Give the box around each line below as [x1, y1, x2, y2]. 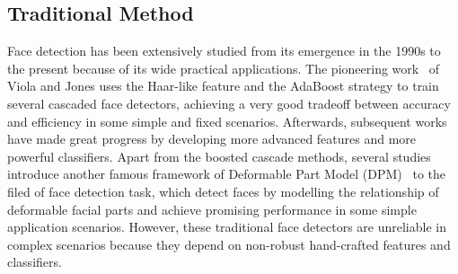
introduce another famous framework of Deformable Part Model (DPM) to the [7, 164, 446, 183]
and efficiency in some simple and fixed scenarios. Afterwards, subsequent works [7, 111, 447, 130]
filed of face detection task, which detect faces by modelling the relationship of [7, 181, 439, 200]
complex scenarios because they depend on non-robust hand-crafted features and [7, 234, 451, 253]
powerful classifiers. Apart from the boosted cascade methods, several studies [7, 146, 431, 165]
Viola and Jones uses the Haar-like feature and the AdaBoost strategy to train [7, 76, 439, 95]
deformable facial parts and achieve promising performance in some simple [7, 199, 417, 218]
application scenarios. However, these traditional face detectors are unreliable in [7, 217, 446, 236]
